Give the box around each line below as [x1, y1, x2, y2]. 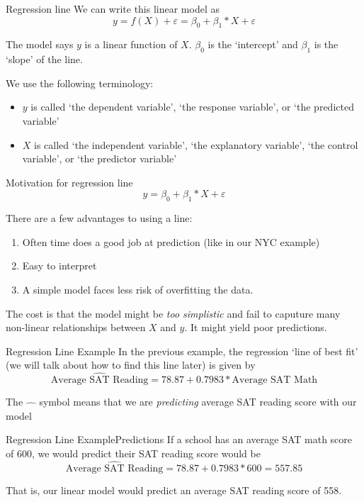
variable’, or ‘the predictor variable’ [22, 151, 177, 166]
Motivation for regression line [6, 174, 133, 189]
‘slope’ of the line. [6, 52, 83, 67]
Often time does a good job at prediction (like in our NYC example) [22, 234, 320, 249]
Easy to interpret [22, 258, 97, 273]
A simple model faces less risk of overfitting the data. [22, 281, 254, 296]
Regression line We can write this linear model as [6, 1, 220, 16]
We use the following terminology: [6, 75, 154, 90]
